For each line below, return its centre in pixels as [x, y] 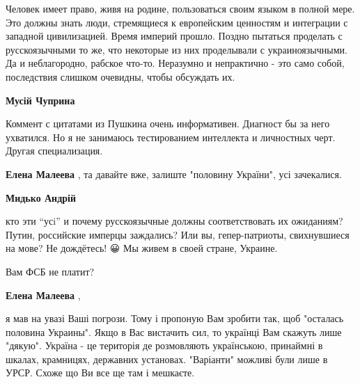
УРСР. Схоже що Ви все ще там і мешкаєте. [100, 373]
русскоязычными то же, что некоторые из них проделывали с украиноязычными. [177, 49]
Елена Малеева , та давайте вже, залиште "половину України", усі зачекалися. [174, 174]
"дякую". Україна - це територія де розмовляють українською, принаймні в [164, 345]
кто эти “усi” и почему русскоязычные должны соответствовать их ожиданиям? [174, 221]
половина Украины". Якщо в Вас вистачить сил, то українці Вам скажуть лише [174, 331]
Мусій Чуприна [40, 100]
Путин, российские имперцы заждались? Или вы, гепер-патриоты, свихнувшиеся [178, 234]
